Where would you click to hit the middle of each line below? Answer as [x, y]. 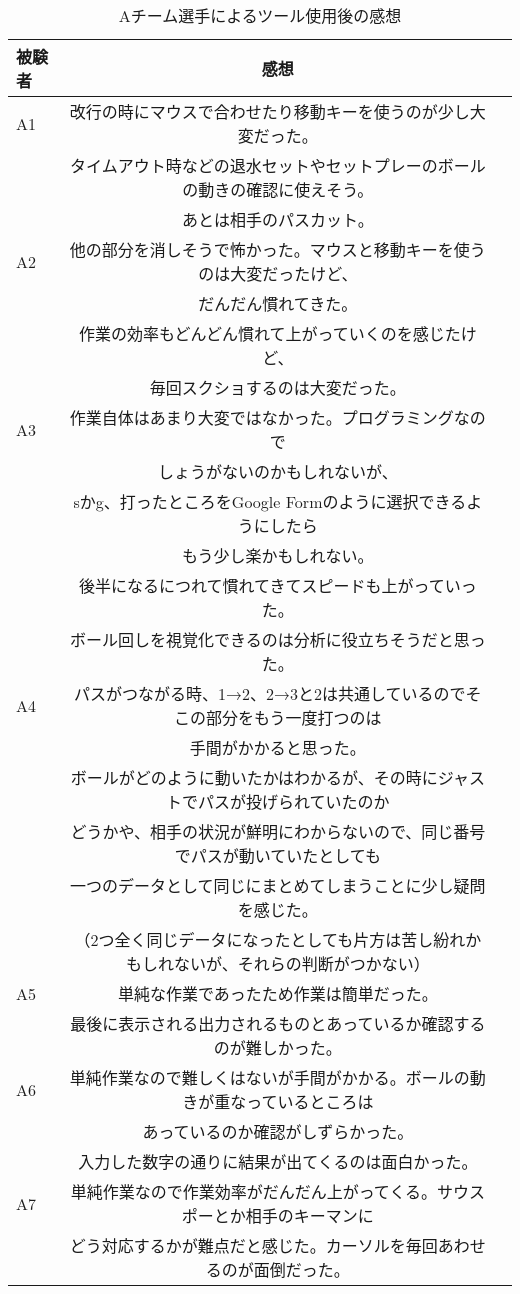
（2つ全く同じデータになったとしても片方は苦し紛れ [270, 939]
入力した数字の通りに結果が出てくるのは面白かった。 [278, 1161]
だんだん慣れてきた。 [278, 303]
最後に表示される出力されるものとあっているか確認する [278, 1023]
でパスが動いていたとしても [277, 855]
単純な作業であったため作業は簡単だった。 [277, 993]
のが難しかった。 [277, 1047]
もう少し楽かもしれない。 [278, 555]
